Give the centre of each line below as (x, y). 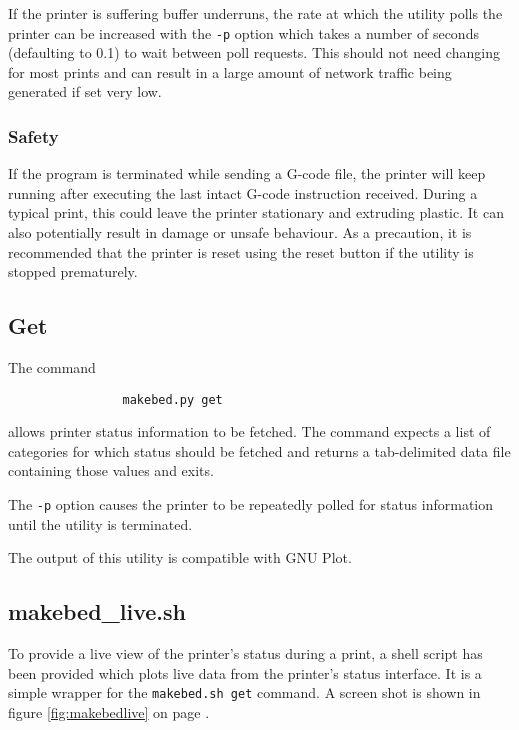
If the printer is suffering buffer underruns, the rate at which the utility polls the (255, 13)
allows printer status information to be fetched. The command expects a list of (249, 431)
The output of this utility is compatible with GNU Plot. (180, 557)
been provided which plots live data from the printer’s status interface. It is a (245, 672)
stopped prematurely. (73, 271)
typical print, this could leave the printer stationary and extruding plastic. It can (256, 212)
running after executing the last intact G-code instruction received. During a (243, 192)
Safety (33, 135)
